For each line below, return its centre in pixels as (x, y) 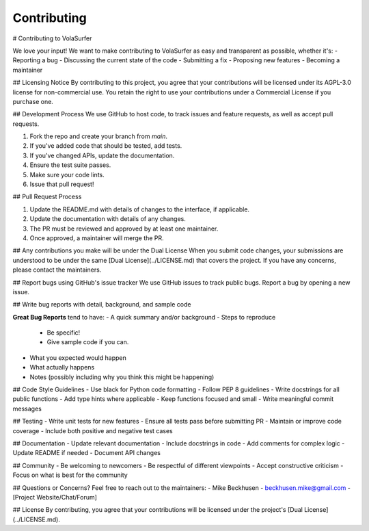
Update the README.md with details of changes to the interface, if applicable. (139, 209)
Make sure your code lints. (67, 174)
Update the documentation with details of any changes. (108, 219)
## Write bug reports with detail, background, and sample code (102, 305)
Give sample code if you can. (88, 342)
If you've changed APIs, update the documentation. (102, 155)
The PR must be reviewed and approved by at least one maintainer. (124, 229)
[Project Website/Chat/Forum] (55, 497)
